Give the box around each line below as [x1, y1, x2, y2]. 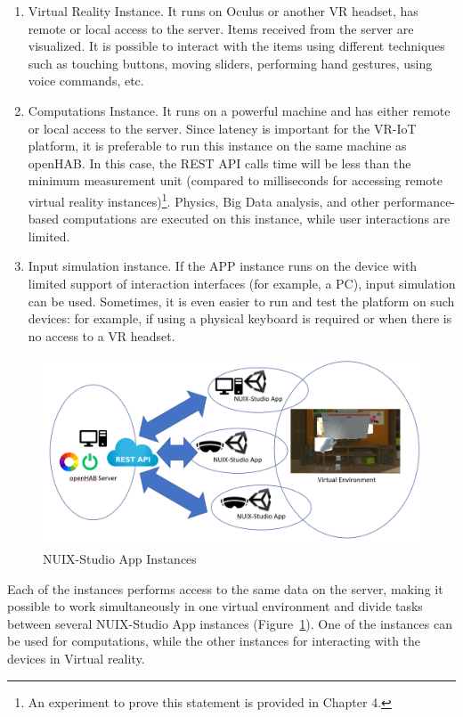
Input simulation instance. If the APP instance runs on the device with [28, 257, 418, 275]
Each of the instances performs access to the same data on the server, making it [7, 579, 443, 598]
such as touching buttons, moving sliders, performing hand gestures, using [28, 53, 433, 72]
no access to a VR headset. [28, 326, 175, 345]
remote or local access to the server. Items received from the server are [28, 19, 414, 37]
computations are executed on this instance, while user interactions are [62, 209, 451, 228]
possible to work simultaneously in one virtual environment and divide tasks [7, 597, 423, 615]
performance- [383, 191, 456, 210]
